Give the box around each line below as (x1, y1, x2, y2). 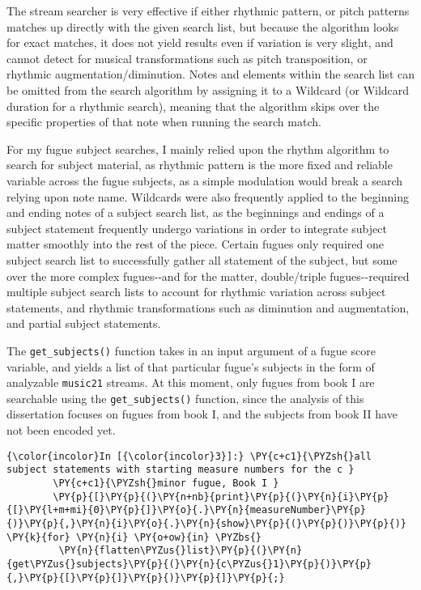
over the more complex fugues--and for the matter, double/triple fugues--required (6, 267, 410, 284)
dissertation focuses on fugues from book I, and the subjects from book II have (6, 405, 398, 422)
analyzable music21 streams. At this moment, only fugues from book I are (6, 374, 375, 391)
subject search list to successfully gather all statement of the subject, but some (6, 251, 398, 268)
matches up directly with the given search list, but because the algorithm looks (6, 18, 399, 35)
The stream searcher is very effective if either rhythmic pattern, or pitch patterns (6, 2, 410, 19)
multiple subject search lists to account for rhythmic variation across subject (6, 283, 386, 300)
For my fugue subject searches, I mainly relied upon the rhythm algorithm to (6, 140, 389, 157)
